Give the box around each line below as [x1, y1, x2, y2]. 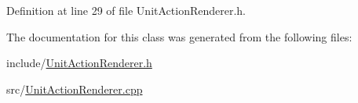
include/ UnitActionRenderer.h [6, 55, 152, 71]
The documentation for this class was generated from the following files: [6, 28, 353, 44]
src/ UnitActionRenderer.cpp [6, 80, 143, 97]
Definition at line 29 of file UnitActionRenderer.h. [6, 2, 247, 18]
